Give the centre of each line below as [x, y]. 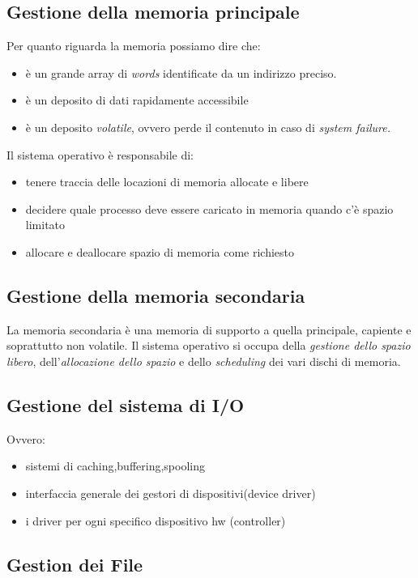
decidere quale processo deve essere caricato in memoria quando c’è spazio [209, 208]
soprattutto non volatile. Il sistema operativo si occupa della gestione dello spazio [209, 345]
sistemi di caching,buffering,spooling [115, 466]
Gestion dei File [75, 564]
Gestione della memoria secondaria [156, 295]
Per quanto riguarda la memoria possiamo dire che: [134, 46]
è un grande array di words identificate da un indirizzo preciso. [181, 72]
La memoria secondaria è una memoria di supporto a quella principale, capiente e [209, 329]
